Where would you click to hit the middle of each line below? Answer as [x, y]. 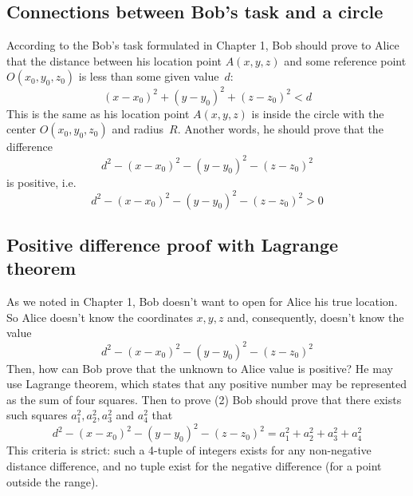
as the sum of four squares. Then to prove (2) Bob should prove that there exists [204, 399]
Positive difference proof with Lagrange [173, 245]
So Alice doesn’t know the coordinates [100, 317]
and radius [138, 129]
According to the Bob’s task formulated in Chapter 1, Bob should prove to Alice [203, 45]
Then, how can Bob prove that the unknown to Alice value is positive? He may [200, 368]
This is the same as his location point [98, 113]
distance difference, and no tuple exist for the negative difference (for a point [194, 466]
